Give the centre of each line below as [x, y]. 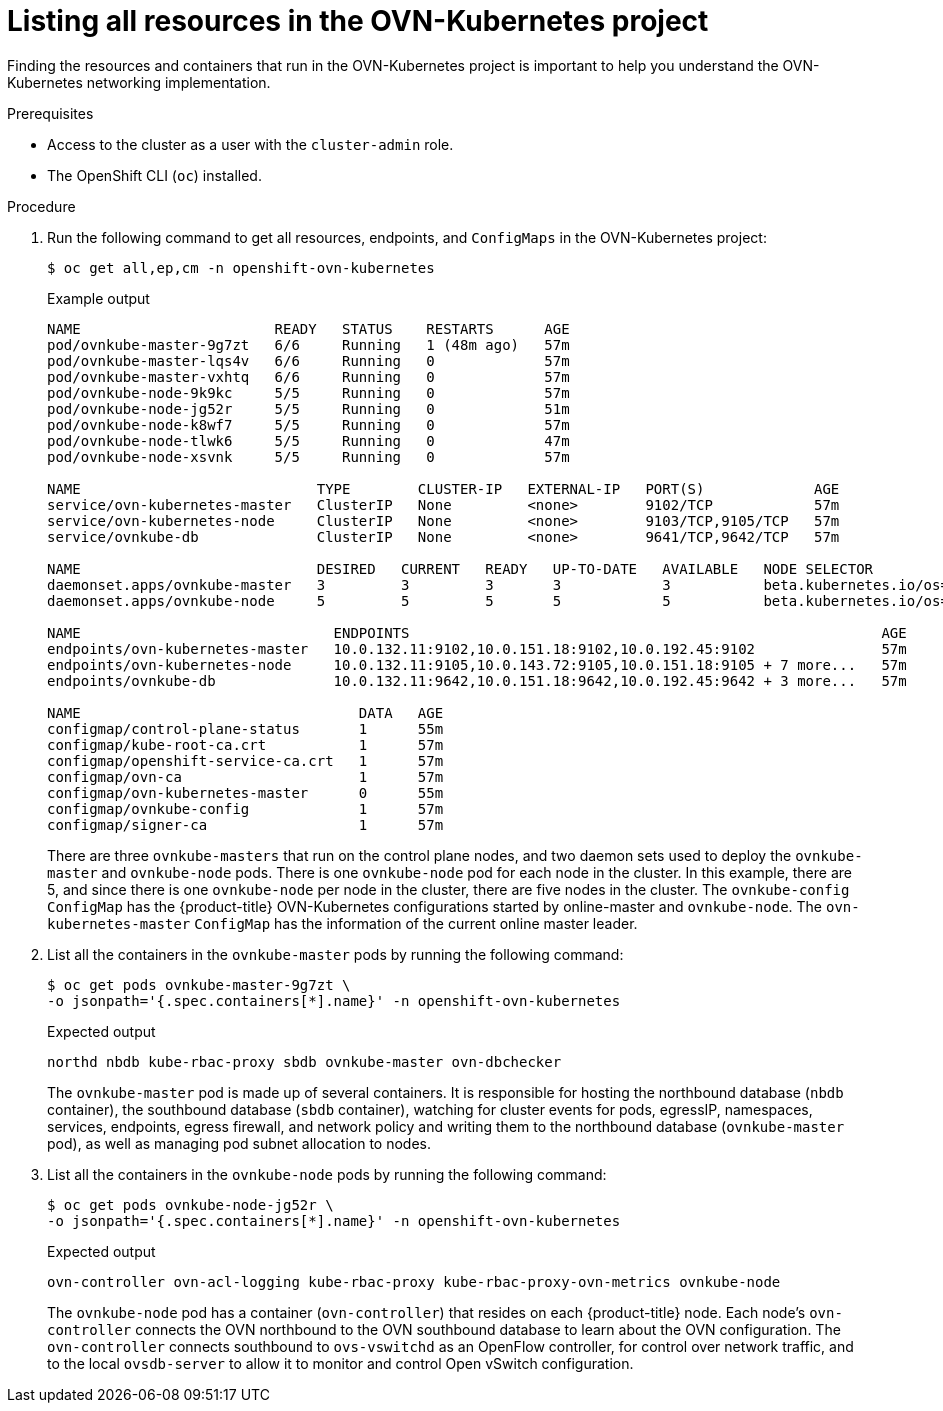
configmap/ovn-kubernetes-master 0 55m [245, 792]
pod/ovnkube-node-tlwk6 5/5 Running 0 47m [308, 440]
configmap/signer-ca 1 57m [245, 824]
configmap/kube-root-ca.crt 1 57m [245, 744]
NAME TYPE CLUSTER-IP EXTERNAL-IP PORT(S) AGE [443, 488]
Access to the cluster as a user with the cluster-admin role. [250, 144]
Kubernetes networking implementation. [139, 82]
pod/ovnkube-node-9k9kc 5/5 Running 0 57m [308, 392]
